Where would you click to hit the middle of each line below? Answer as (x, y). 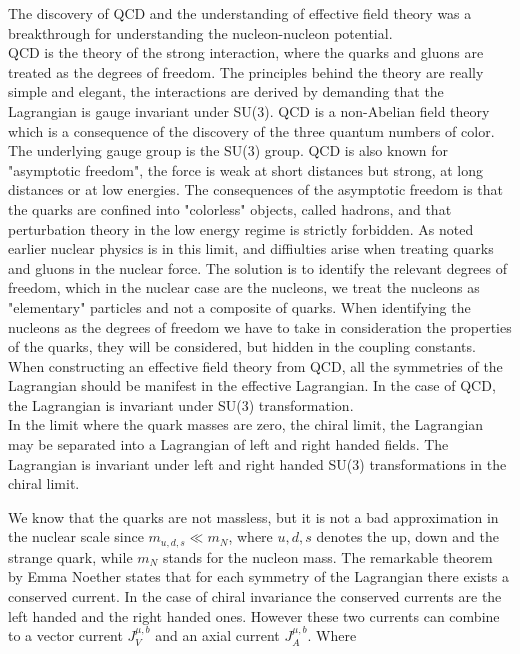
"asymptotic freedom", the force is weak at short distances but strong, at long (246, 169)
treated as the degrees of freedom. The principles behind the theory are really (246, 71)
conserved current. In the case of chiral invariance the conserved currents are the (255, 596)
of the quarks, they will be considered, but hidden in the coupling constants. (242, 346)
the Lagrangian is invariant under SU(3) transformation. (181, 404)
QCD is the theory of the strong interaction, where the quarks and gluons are (246, 52)
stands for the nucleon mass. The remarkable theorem (327, 556)
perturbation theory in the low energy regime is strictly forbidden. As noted (241, 228)
